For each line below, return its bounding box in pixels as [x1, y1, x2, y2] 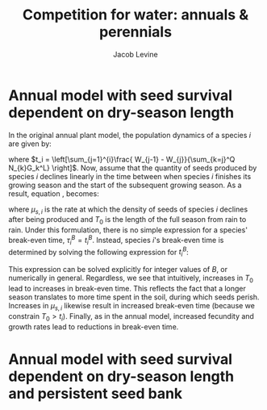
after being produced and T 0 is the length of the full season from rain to [8, 215, 247, 227]
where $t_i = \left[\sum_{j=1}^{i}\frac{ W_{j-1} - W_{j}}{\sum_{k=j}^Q [8, 154, 236, 164]
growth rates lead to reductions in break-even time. [8, 321, 179, 332]
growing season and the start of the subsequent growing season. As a [8, 180, 242, 190]
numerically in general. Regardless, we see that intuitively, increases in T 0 [8, 273, 254, 284]
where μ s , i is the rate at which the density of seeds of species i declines [8, 204, 248, 215]
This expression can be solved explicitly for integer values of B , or [8, 265, 228, 274]
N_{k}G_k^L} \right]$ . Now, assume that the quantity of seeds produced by [8, 163, 257, 173]
